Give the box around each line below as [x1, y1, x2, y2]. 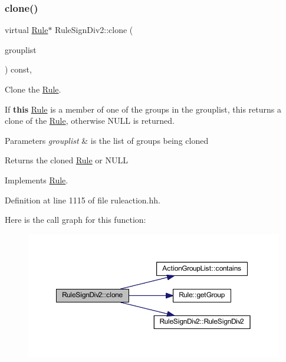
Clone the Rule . [5, 83, 61, 95]
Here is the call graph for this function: [5, 213, 146, 226]
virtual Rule [5, 24, 48, 36]
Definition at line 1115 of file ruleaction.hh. [5, 193, 160, 206]
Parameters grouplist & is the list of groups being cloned [5, 134, 209, 146]
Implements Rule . [5, 173, 68, 186]
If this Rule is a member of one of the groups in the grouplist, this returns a [5, 103, 281, 115]
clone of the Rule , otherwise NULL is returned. [5, 114, 175, 127]
